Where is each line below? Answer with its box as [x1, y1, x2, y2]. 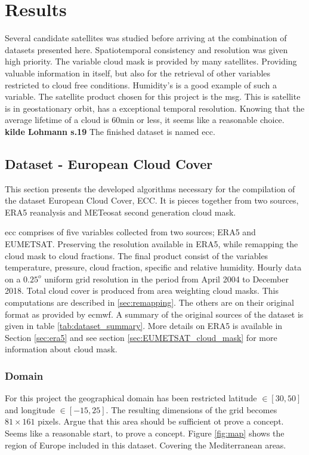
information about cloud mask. [5, 343, 118, 355]
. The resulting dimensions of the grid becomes [106, 403, 277, 416]
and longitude [5, 403, 55, 416]
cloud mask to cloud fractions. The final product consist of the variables [5, 249, 268, 262]
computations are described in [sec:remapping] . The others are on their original [5, 296, 294, 309]
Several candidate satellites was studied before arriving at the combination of [5, 32, 287, 44]
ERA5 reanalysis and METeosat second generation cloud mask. [5, 205, 236, 218]
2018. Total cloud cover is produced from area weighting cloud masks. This [5, 284, 279, 297]
